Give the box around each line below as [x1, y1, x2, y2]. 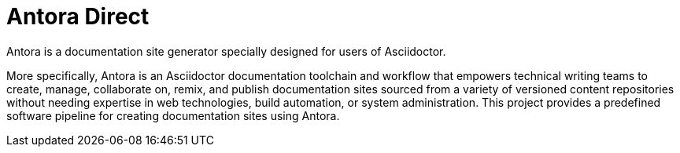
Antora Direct [6, 3, 150, 30]
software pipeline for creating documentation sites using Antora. [6, 108, 340, 122]
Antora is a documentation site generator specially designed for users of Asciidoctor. [6, 44, 446, 58]
